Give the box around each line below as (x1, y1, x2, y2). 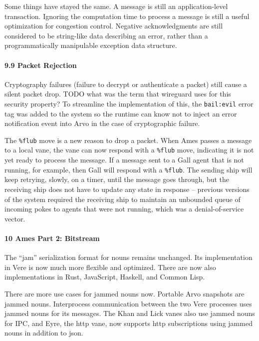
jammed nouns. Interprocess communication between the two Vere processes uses (4, 298, 252, 308)
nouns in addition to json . (4, 327, 83, 338)
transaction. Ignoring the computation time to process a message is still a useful (4, 10, 250, 21)
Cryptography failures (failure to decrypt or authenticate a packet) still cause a (4, 78, 247, 89)
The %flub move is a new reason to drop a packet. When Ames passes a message (4, 134, 252, 145)
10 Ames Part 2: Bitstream (4, 232, 100, 243)
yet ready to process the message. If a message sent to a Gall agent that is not (4, 154, 244, 165)
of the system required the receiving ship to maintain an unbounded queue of (4, 193, 241, 204)
